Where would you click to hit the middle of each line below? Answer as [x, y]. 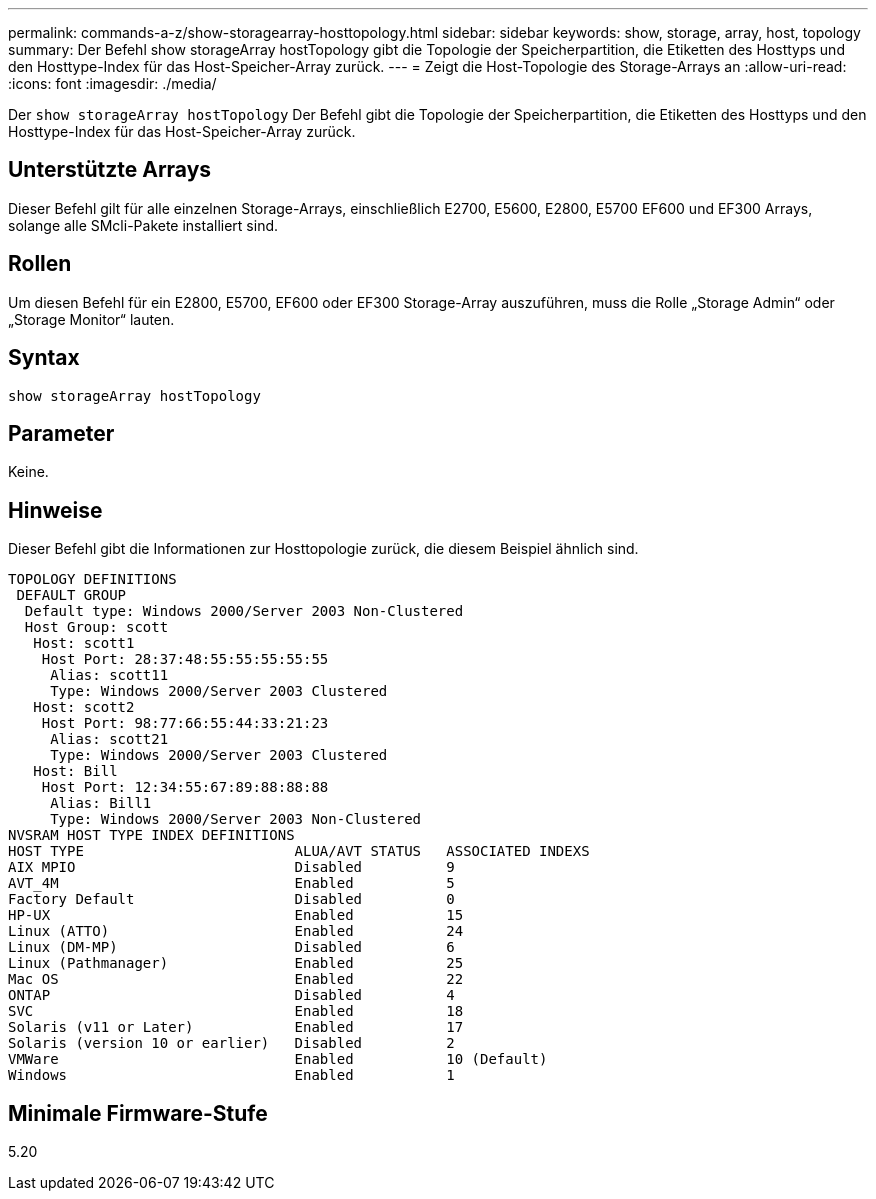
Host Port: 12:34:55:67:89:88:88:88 [185, 787]
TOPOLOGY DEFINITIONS [92, 579]
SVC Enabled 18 [236, 1011]
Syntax [44, 358]
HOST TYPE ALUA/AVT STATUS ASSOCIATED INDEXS [299, 851]
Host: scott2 [84, 707]
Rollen [40, 264]
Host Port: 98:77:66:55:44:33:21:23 [185, 723]
